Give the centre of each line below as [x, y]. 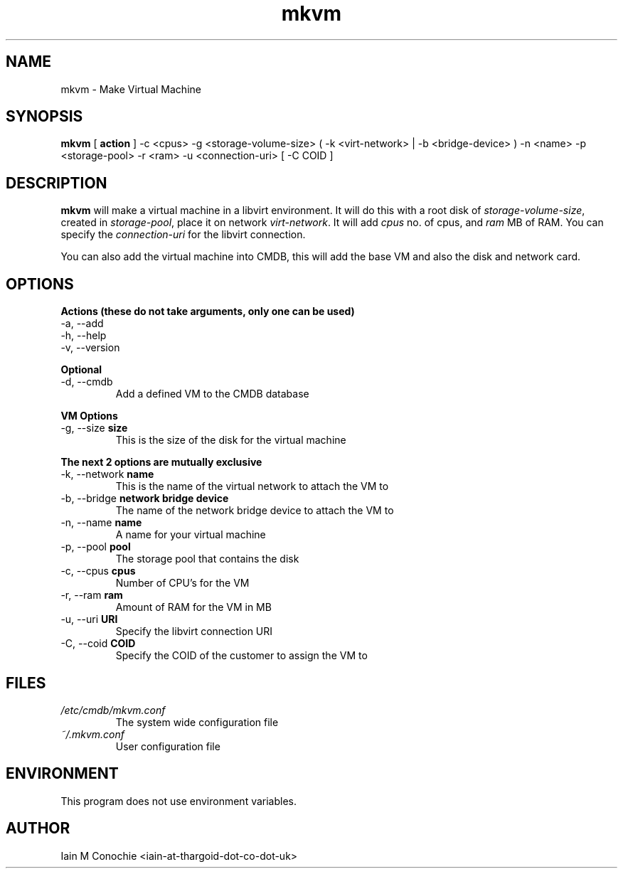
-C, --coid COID [98, 644]
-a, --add [82, 324]
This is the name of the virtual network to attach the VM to [252, 486]
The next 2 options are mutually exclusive [161, 462]
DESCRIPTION [57, 183]
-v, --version [90, 348]
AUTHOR [38, 828]
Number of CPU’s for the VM [182, 583]
